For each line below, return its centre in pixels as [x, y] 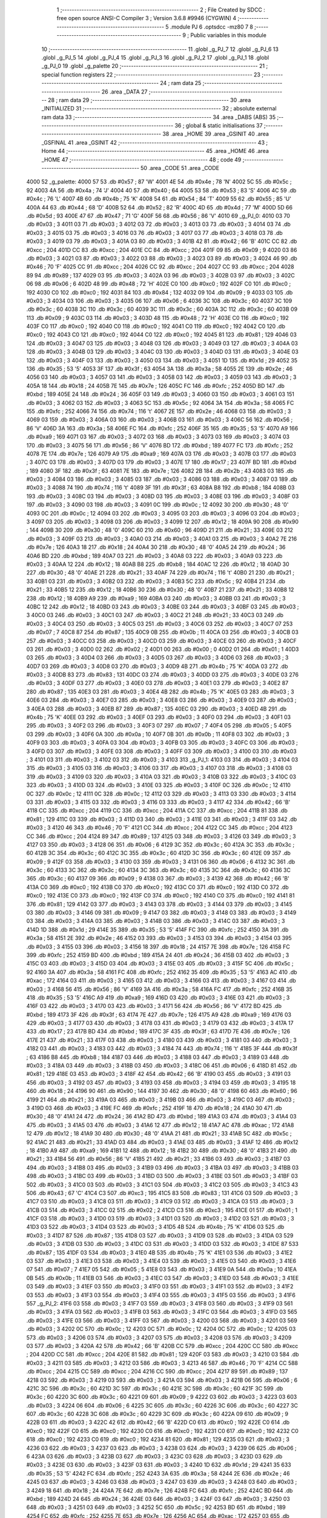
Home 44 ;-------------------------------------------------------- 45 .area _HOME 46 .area [155, 151]
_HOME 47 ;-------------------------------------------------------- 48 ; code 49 [141, 159]
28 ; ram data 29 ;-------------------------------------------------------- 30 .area [149, 100]
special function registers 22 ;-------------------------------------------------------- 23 [151, 74]
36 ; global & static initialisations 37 [219, 126]
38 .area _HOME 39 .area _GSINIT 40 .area [216, 134]
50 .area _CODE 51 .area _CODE [180, 168]
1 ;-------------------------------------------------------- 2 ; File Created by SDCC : [161, 10]
